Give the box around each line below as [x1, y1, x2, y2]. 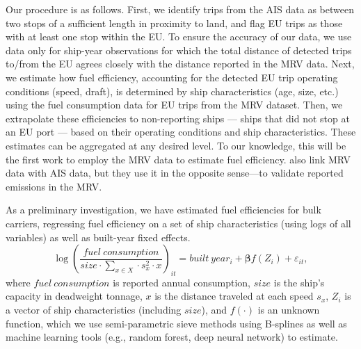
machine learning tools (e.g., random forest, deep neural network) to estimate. [6, 330, 338, 344]
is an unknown [257, 302, 320, 317]
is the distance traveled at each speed [154, 289, 314, 303]
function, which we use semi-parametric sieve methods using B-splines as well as [6, 316, 347, 330]
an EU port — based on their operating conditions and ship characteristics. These [6, 124, 356, 139]
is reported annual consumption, [113, 275, 250, 289]
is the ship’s [273, 275, 325, 289]
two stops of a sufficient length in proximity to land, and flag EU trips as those [6, 15, 343, 30]
